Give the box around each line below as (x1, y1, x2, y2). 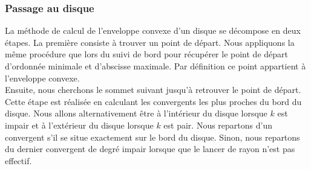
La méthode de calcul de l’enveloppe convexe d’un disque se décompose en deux (5, 24, 301, 37)
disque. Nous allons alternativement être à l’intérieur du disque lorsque (5, 107, 267, 120)
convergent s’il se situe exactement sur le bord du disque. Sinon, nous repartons (5, 130, 300, 143)
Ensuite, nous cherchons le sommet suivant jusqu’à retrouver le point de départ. (5, 83, 301, 96)
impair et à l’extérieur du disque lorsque (5, 118, 154, 131)
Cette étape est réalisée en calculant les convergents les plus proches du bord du (5, 95, 302, 107)
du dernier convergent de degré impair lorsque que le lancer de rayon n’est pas (5, 142, 295, 155)
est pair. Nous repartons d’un (163, 118, 272, 131)
